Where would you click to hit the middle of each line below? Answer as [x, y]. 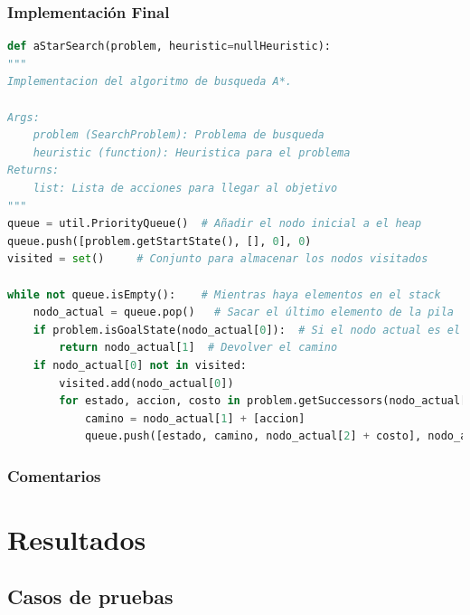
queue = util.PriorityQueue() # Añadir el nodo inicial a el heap [215, 224]
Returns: [33, 170]
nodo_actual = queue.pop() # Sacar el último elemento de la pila [243, 312]
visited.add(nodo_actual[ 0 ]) [146, 383]
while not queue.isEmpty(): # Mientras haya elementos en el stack [224, 294]
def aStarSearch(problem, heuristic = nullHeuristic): [169, 47]
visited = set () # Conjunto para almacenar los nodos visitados [218, 259]
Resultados [77, 539]
